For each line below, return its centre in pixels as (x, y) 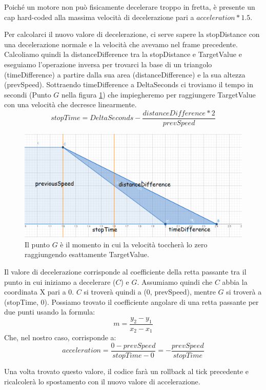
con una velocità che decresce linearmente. (70, 104)
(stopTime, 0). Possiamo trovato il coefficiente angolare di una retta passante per (131, 301)
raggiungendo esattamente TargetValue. (87, 254)
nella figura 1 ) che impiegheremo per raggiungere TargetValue (159, 94)
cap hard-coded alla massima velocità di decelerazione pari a (99, 17)
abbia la (235, 281)
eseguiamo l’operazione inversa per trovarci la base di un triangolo (108, 64)
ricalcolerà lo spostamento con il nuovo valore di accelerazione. (102, 381)
